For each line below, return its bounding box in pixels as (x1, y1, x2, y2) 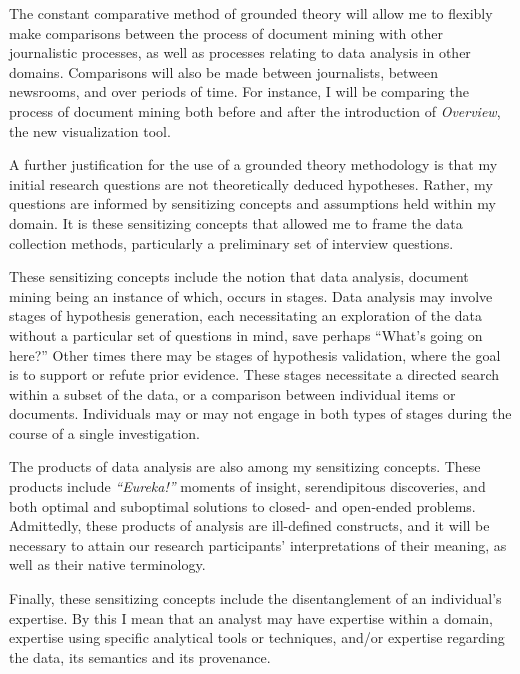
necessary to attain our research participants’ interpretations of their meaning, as (9, 534, 507, 555)
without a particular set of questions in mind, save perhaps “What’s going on (9, 324, 483, 345)
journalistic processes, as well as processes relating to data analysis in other (9, 42, 471, 63)
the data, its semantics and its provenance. (9, 646, 271, 667)
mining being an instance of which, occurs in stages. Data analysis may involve (9, 285, 493, 306)
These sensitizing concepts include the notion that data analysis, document (9, 266, 469, 287)
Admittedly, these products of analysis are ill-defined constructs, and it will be (9, 515, 490, 536)
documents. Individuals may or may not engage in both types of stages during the (9, 403, 512, 424)
